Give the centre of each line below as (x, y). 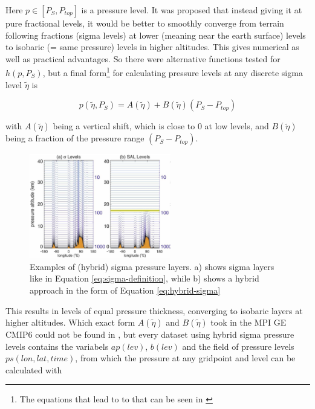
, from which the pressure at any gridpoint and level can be (185, 358)
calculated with (34, 369)
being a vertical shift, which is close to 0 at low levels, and (161, 126)
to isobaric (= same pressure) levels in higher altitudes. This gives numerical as (152, 47)
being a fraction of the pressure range (75, 138)
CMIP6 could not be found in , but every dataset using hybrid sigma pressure (150, 334)
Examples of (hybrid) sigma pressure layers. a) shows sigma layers (152, 266)
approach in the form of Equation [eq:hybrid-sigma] (125, 290)
